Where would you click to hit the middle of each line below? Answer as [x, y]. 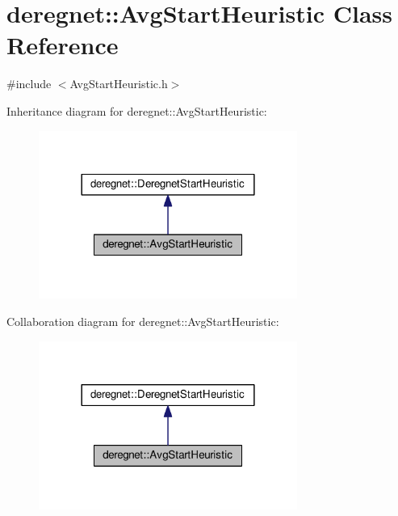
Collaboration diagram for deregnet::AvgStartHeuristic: [143, 321]
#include [29, 84]
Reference [63, 45]
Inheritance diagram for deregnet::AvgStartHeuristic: [137, 110]
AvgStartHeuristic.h [119, 84]
